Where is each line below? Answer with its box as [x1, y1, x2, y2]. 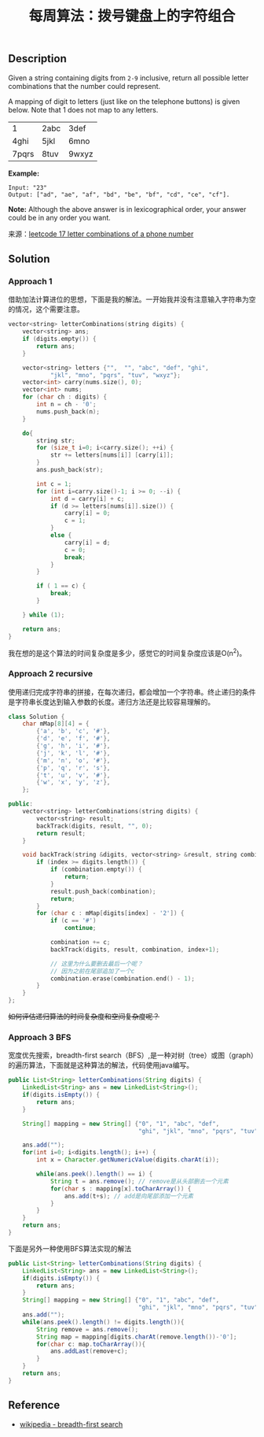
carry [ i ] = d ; [64, 539, 111, 546]
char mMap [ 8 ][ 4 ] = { [22, 720, 90, 728]
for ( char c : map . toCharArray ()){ [36, 1340, 146, 1348]
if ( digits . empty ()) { [22, 335, 97, 343]
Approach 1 [8, 276, 53, 287]
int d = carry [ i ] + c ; [49, 494, 125, 502]
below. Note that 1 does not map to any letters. [8, 105, 159, 114]
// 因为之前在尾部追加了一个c [49, 967, 135, 975]
